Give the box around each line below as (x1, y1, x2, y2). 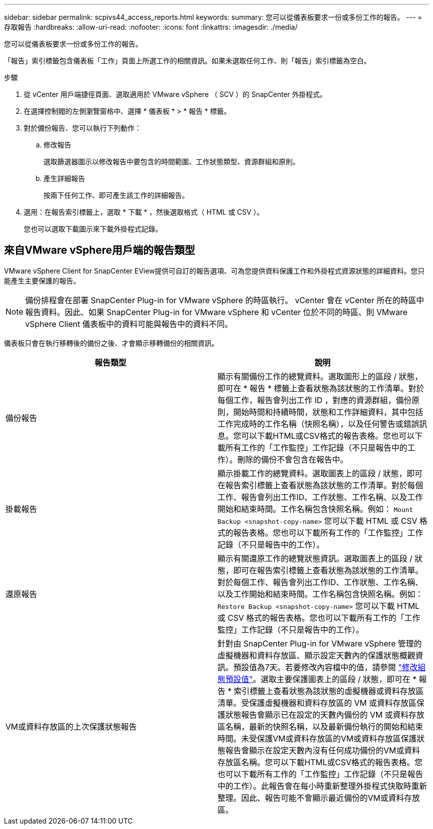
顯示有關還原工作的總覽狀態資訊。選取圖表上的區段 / (217, 553, 413, 563)
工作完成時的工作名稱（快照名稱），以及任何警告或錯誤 (217, 418, 420, 429)
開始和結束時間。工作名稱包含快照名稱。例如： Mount (217, 504, 413, 514)
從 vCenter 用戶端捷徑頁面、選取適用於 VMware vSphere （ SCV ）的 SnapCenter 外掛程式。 (24, 90, 327, 98)
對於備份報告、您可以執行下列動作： (24, 124, 141, 132)
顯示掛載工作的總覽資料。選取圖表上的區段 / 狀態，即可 (217, 468, 423, 478)
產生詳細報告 (43, 174, 85, 183)
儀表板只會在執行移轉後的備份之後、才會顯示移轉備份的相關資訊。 (4, 338, 218, 347)
